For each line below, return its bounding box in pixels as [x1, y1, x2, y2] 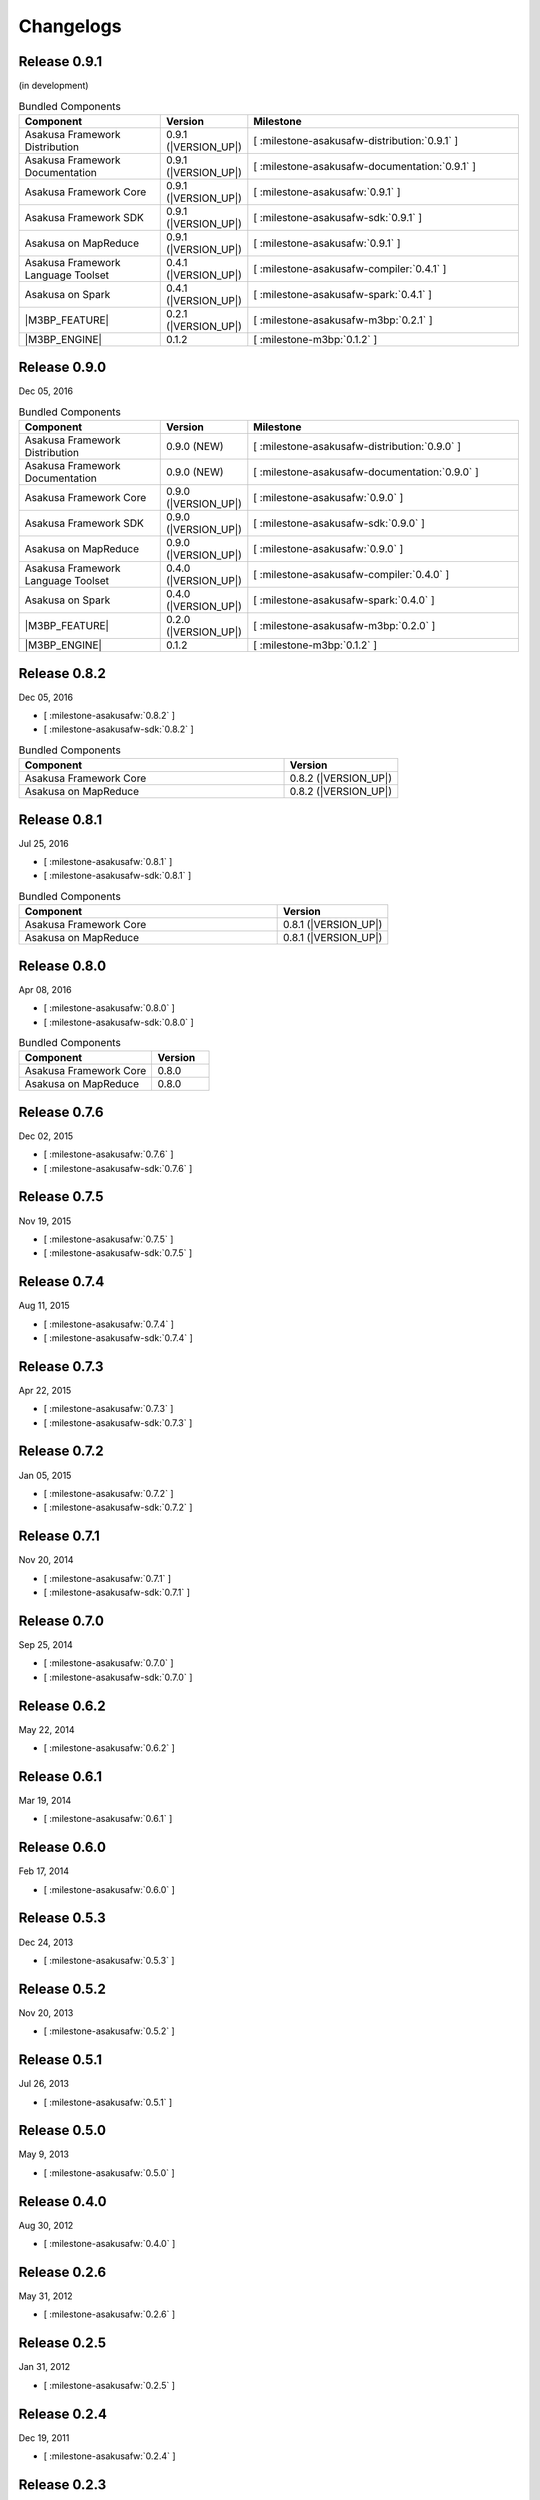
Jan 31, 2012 [18, 2361, 70, 2373]
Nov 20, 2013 [18, 2006, 74, 2019]
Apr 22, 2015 [18, 1384, 72, 1396]
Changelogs [18, 15, 122, 37]
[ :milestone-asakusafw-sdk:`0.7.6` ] [43, 1162, 193, 1174]
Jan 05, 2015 [18, 1469, 72, 1481]
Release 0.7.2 [18, 1443, 104, 1460]
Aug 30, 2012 [18, 2219, 74, 2231]
